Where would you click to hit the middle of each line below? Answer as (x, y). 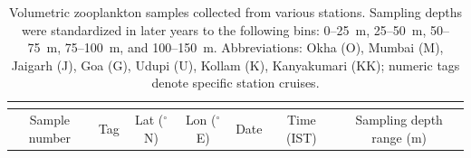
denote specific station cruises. (235, 83)
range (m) (399, 137)
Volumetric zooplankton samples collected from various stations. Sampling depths (235, 12)
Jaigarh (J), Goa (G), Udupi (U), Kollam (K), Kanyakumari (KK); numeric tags (235, 65)
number (50, 137)
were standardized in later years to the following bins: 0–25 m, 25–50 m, (224, 29)
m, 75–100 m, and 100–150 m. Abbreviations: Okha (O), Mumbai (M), (245, 47)
